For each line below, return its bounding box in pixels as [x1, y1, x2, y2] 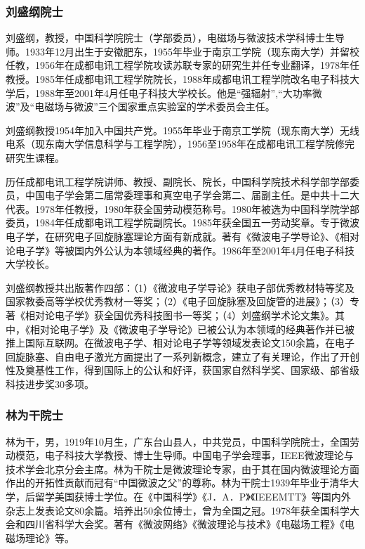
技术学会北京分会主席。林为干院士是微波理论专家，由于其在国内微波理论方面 [6, 461, 359, 476]
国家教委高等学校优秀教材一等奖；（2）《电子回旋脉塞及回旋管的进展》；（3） [6, 294, 350, 309]
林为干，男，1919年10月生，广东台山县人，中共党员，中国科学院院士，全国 [6, 434, 350, 448]
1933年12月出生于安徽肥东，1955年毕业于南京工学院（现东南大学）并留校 [25, 44, 359, 58]
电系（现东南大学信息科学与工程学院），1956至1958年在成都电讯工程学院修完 [6, 136, 354, 151]
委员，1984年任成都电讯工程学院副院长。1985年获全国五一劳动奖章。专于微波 [6, 215, 359, 230]
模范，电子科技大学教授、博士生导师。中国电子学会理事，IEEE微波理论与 [15, 448, 354, 463]
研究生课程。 [6, 150, 65, 164]
